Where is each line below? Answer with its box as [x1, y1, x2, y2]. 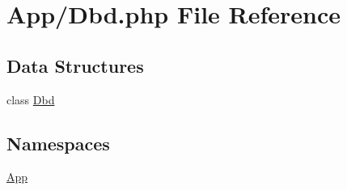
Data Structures [6, 53, 144, 78]
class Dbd [6, 91, 55, 108]
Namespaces [6, 130, 110, 155]
